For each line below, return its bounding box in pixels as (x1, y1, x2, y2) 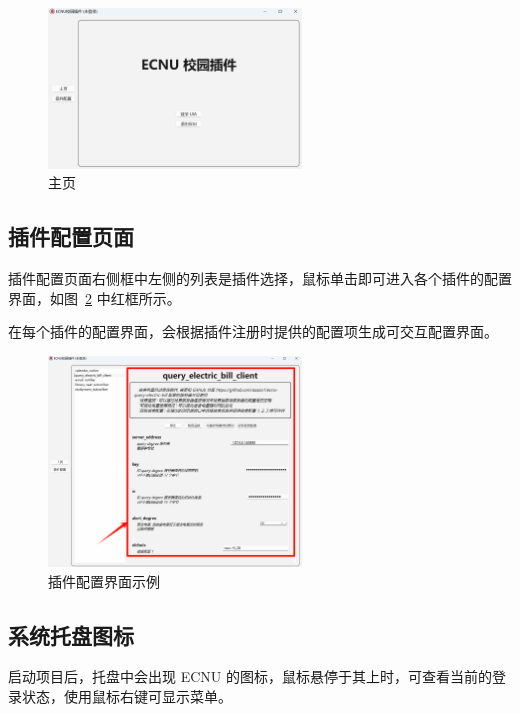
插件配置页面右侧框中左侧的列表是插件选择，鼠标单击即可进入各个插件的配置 (8, 268, 512, 289)
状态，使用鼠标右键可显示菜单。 (21, 686, 232, 707)
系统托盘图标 (8, 619, 134, 650)
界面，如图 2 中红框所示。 (8, 287, 181, 308)
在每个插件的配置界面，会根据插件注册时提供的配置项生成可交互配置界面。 (8, 321, 498, 342)
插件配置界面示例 (48, 570, 160, 591)
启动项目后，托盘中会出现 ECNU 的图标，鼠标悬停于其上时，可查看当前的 (8, 666, 492, 687)
